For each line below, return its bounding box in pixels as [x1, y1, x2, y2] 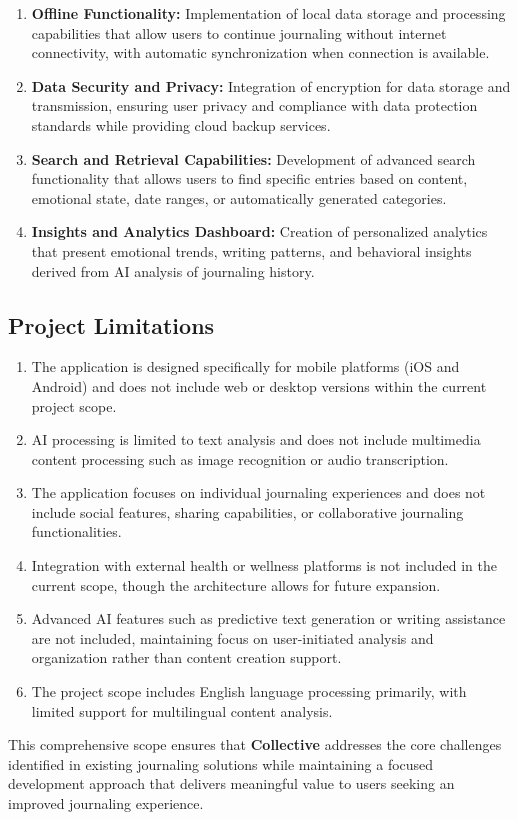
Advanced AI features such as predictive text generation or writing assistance [31, 608, 506, 629]
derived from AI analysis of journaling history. [31, 260, 315, 281]
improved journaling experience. [8, 793, 204, 814]
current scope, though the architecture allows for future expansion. [31, 574, 441, 595]
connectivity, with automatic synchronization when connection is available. [31, 42, 490, 63]
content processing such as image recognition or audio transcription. [31, 448, 449, 469]
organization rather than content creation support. [31, 647, 342, 668]
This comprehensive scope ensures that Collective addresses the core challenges [8, 734, 502, 755]
